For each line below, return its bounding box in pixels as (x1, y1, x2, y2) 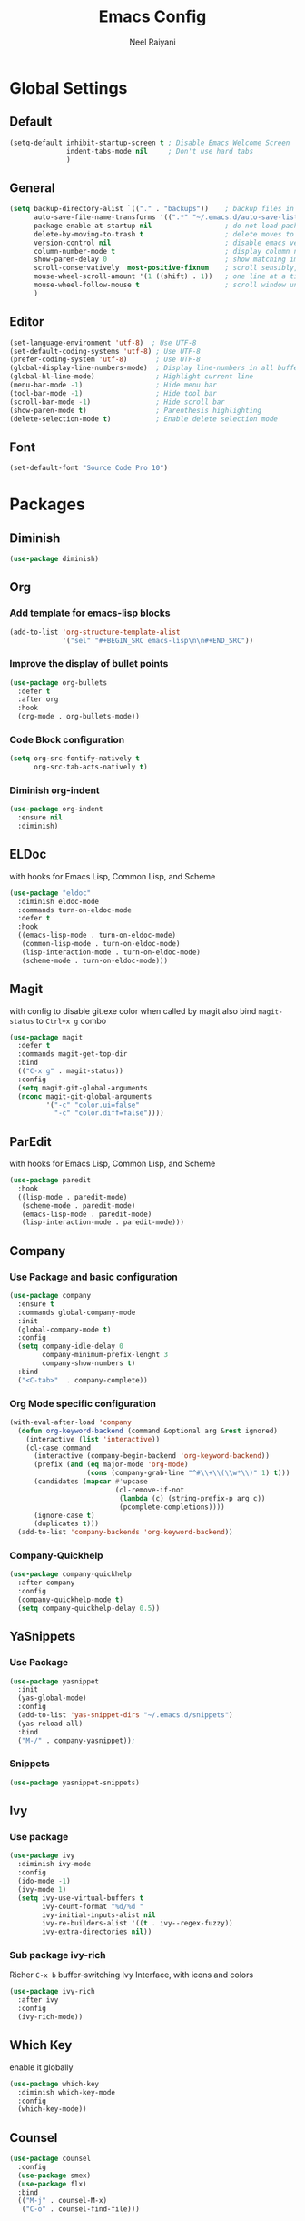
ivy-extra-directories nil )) (42, 1927, 152, 1936)
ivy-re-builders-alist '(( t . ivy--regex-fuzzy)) (42, 1919, 233, 1928)
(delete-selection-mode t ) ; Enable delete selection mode (9, 414, 279, 424)
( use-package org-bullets (9, 678, 107, 688)
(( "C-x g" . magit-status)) (17, 1067, 124, 1076)
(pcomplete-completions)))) (119, 1502, 225, 1512)
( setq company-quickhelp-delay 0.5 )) (17, 1603, 161, 1613)
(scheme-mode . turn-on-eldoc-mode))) (21, 956, 169, 965)
